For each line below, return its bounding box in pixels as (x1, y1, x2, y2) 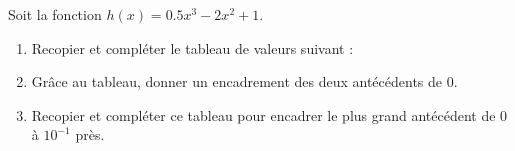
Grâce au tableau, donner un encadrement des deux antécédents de (31, 71, 443, 92)
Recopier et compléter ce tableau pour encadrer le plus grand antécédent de (31, 104, 496, 125)
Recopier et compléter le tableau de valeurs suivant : (31, 37, 354, 58)
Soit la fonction (8, 4, 102, 24)
